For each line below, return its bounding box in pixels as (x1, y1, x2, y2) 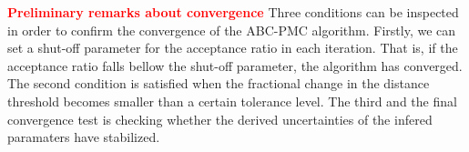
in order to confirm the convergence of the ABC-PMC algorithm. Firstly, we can (7, 20, 456, 39)
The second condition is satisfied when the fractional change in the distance (7, 74, 430, 93)
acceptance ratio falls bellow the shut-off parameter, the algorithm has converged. (7, 56, 463, 75)
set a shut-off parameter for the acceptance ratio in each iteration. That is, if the (7, 38, 458, 57)
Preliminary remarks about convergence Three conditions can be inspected (7, 3, 459, 21)
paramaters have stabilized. (7, 127, 160, 147)
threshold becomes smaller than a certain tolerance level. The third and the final (7, 91, 457, 110)
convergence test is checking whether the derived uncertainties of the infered (7, 109, 433, 128)
